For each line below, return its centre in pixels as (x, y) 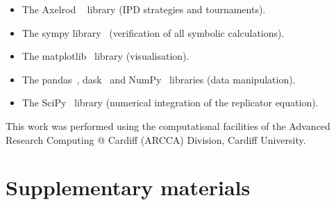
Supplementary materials (128, 187)
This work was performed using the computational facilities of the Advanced (168, 125)
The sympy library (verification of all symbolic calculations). (153, 32)
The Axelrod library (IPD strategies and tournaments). (144, 9)
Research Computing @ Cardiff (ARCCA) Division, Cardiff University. (156, 139)
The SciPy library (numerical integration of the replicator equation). (170, 102)
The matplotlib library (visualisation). (106, 56)
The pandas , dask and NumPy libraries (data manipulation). (159, 79)
